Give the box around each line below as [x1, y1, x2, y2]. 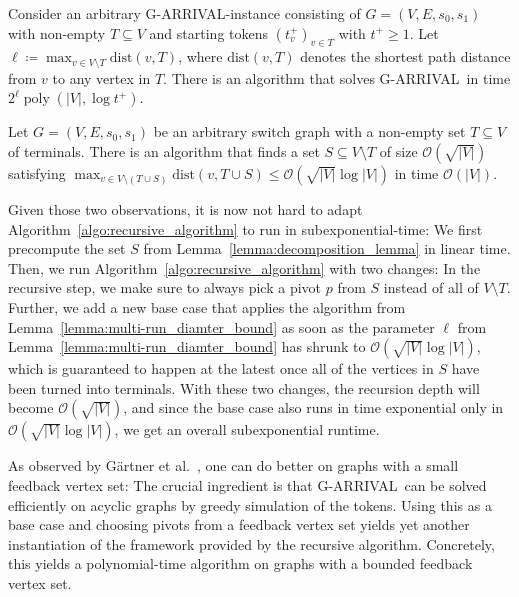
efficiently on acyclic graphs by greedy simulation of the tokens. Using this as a [8, 494, 492, 515]
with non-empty [8, 22, 106, 43]
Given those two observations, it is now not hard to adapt [8, 199, 363, 220]
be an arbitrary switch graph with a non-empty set [153, 121, 466, 142]
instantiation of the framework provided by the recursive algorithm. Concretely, [8, 533, 495, 554]
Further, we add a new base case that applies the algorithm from [8, 297, 406, 317]
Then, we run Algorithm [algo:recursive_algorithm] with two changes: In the [8, 257, 481, 278]
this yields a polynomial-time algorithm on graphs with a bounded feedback [8, 553, 473, 574]
